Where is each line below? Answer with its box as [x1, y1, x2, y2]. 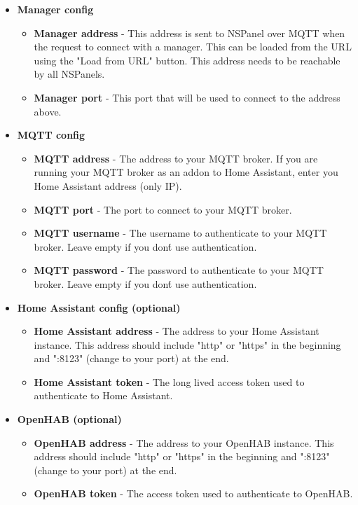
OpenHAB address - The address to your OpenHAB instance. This [34, 435, 334, 450]
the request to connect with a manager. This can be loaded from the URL [34, 39, 352, 54]
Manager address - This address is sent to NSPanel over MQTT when [34, 25, 345, 40]
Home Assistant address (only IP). [34, 178, 182, 193]
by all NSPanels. [34, 67, 105, 81]
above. [34, 104, 62, 118]
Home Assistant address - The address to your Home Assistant [34, 324, 319, 338]
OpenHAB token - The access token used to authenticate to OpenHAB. [34, 486, 353, 501]
